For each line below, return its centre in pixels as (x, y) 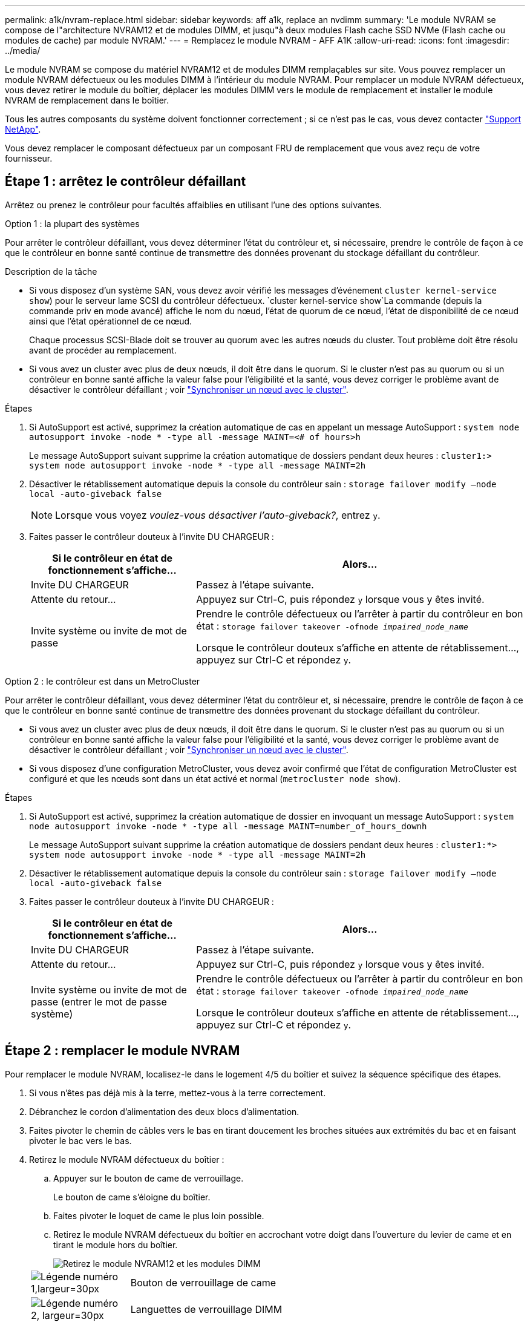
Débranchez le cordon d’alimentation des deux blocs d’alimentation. (164, 1111)
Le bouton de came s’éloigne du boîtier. (132, 1197)
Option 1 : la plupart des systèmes (72, 223)
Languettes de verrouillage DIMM (206, 1309)
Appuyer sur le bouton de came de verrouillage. (149, 1178)
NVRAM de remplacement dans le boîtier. (87, 100)
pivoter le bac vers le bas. (80, 1140)
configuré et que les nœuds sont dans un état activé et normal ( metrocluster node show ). (215, 778)
